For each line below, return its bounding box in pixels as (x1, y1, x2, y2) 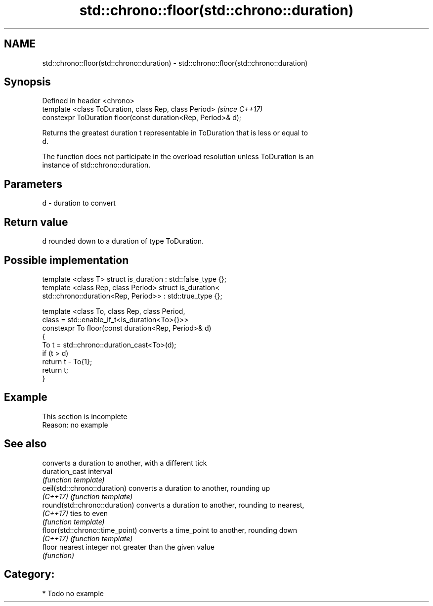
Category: (4, 568, 55, 581)
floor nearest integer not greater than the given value (42, 542, 215, 551)
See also (4, 437, 47, 450)
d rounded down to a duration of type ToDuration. (42, 237, 204, 246)
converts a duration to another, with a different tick (42, 458, 207, 467)
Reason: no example (42, 420, 108, 429)
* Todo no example (42, 589, 104, 598)
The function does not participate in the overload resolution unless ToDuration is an (42, 152, 314, 161)
